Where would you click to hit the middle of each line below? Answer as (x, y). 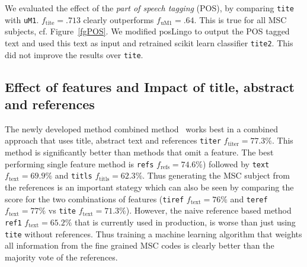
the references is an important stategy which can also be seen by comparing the (149, 187)
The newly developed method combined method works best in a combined (142, 128)
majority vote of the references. (61, 257)
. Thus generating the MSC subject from (216, 175)
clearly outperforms (119, 19)
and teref (249, 198)
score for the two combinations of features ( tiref (95, 198)
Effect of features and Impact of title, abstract (150, 86)
